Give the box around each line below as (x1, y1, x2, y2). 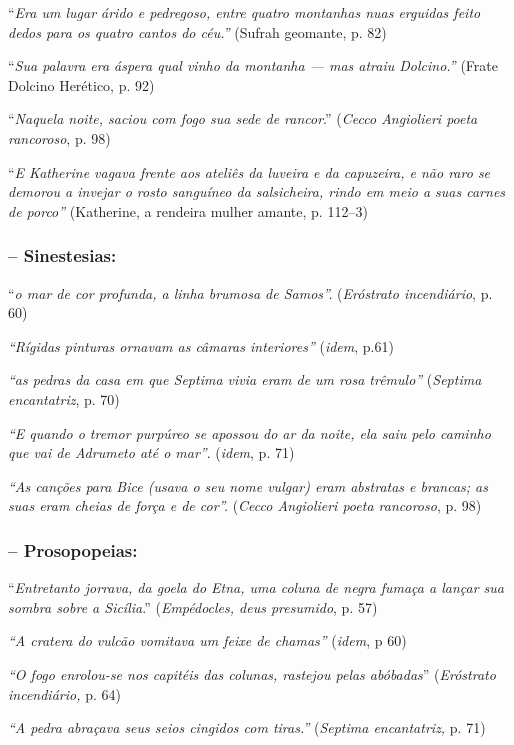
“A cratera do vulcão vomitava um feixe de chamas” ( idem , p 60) (8, 630, 407, 651)
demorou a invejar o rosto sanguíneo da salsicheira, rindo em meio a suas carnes (8, 181, 506, 202)
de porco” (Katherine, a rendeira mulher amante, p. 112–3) (8, 200, 368, 221)
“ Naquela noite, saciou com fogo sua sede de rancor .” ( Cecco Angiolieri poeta (8, 108, 478, 129)
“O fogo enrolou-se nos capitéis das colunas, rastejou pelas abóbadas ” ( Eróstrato (8, 663, 496, 684)
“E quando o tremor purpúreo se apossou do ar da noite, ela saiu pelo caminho (8, 422, 491, 443)
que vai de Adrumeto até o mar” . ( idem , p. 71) (8, 442, 295, 463)
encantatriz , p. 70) (8, 388, 120, 409)
